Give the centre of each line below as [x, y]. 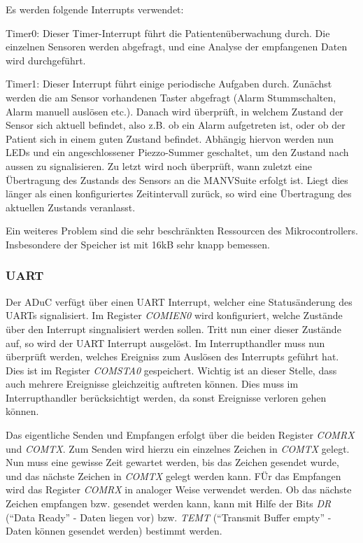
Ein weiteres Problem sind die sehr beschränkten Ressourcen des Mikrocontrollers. [182, 231]
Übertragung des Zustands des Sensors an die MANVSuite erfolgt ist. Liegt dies [177, 179]
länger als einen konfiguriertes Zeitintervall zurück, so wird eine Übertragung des [179, 193]
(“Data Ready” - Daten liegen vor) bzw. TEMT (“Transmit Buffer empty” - [169, 517]
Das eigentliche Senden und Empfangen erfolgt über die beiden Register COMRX [180, 435]
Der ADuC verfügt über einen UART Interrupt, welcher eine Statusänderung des [179, 301]
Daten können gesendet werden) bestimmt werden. [114, 531]
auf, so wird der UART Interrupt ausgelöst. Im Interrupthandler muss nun [165, 343]
